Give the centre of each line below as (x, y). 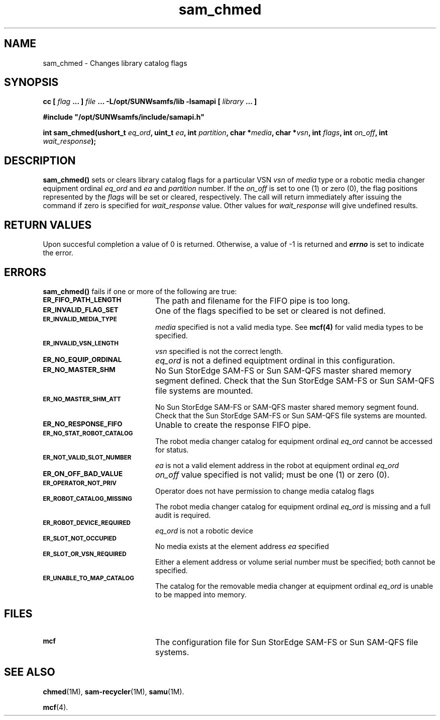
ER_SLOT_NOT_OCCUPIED (80, 538)
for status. (172, 449)
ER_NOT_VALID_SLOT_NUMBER (87, 457)
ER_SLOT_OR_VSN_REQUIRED (85, 554)
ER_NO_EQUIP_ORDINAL (82, 359)
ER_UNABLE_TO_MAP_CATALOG (89, 578)
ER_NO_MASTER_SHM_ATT (82, 399)
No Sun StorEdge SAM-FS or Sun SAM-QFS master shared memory (283, 370)
